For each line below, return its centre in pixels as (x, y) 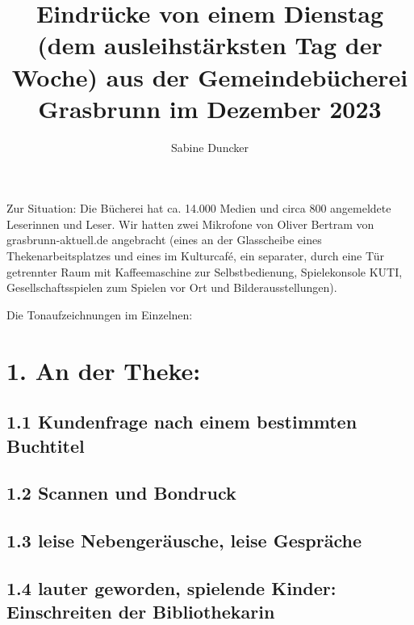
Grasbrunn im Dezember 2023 (210, 108)
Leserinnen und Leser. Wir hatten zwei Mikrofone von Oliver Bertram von (190, 224)
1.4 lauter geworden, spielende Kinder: (171, 587)
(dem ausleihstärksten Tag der (210, 45)
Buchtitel (46, 445)
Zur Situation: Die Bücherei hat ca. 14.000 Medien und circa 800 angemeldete (199, 208)
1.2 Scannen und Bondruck (121, 493)
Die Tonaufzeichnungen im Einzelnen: (100, 314)
